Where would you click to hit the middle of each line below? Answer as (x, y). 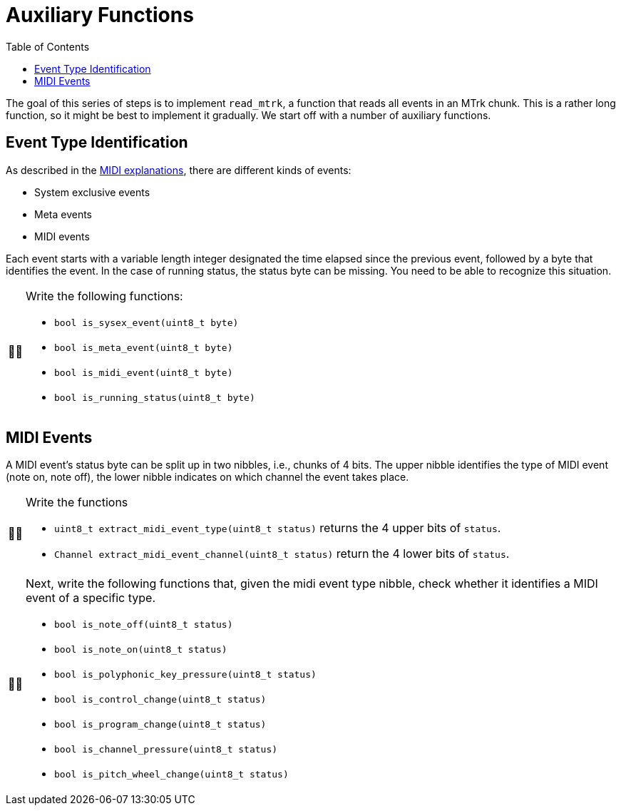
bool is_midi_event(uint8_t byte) (144, 372)
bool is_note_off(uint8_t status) (144, 625)
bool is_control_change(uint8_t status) (160, 700)
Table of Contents (48, 46)
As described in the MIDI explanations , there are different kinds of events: (179, 170)
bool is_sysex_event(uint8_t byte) (147, 322)
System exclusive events (92, 192)
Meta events (63, 214)
